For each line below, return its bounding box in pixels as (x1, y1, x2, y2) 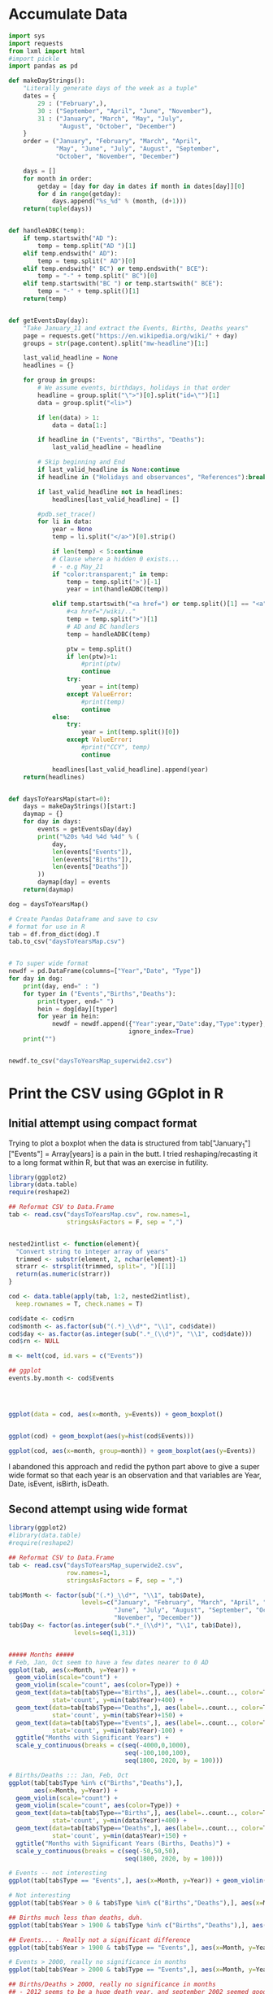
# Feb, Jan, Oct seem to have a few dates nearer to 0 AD (8, 1658, 209, 1666)
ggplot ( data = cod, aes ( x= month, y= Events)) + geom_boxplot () (8, 1410, 223, 1418)
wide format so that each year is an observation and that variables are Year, (8, 1470, 262, 1480)
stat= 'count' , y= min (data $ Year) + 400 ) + (51, 1817, 187, 1825)
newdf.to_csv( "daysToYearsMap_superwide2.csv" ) (8, 1057, 173, 1065)
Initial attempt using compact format (8, 1116, 197, 1131)
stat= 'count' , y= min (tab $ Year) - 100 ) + (51, 1726, 184, 1734)
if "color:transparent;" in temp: (51, 570, 169, 578)
